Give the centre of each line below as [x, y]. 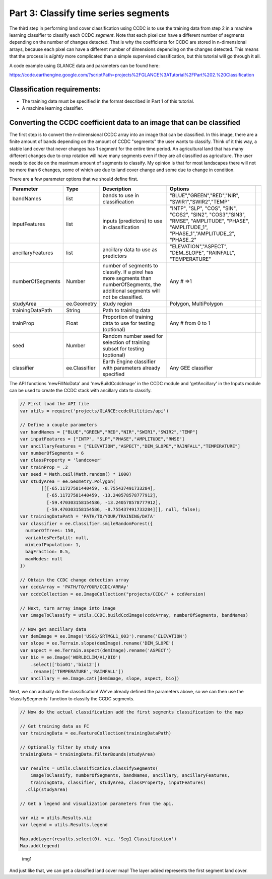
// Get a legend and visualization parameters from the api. [97, 803]
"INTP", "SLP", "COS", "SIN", [203, 208]
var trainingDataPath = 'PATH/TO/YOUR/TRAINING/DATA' [88, 517]
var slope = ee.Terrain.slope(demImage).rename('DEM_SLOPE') [97, 643]
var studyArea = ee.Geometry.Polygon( [68, 481]
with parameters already [131, 368]
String [73, 310]
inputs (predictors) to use [132, 221]
